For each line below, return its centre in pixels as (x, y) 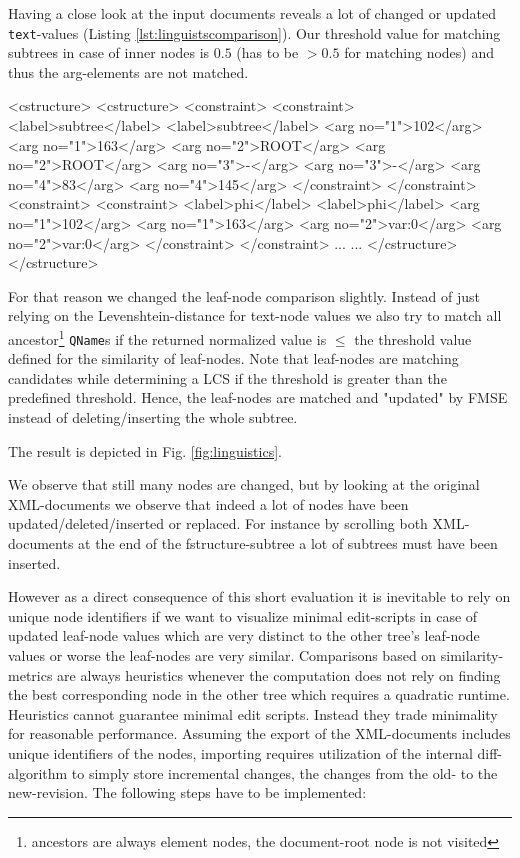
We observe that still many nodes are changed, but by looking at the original (244, 484)
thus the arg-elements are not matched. (128, 71)
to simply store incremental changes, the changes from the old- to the (284, 772)
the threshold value (413, 338)
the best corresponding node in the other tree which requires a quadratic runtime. (259, 694)
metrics (30, 674)
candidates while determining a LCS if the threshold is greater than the (227, 377)
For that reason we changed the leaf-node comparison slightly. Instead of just (244, 295)
